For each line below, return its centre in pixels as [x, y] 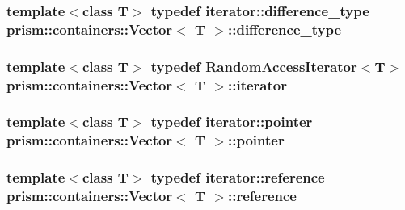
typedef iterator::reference [238, 177]
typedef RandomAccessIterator [254, 66]
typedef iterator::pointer [232, 122]
